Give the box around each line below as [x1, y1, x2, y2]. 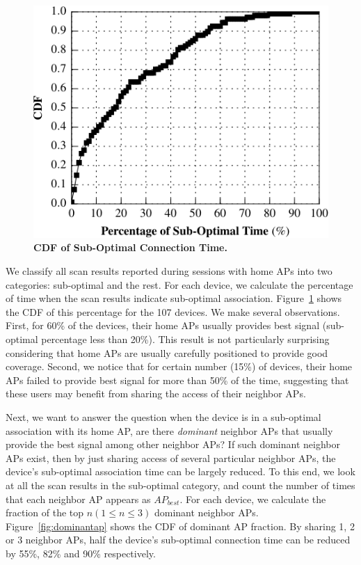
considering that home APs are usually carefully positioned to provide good [6, 345, 328, 360]
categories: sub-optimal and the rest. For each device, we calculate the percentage [6, 277, 353, 292]
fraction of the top [6, 505, 84, 520]
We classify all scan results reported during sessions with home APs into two [6, 264, 332, 278]
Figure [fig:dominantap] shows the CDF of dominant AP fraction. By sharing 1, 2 [6, 518, 355, 533]
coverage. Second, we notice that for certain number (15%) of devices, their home [6, 359, 353, 374]
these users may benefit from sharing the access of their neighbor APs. [6, 386, 306, 401]
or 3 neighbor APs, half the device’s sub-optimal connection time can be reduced [6, 532, 351, 547]
